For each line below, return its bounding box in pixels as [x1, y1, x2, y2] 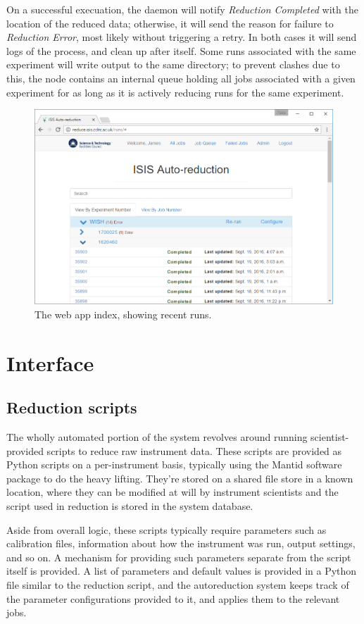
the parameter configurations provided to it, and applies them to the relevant [6, 591, 340, 606]
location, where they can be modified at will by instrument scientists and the [6, 485, 339, 499]
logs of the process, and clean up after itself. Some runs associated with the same [6, 43, 356, 58]
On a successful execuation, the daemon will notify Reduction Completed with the [6, 2, 358, 16]
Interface [6, 348, 94, 377]
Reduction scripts [6, 397, 137, 418]
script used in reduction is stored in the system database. [6, 499, 253, 513]
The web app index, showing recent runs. [34, 306, 212, 321]
